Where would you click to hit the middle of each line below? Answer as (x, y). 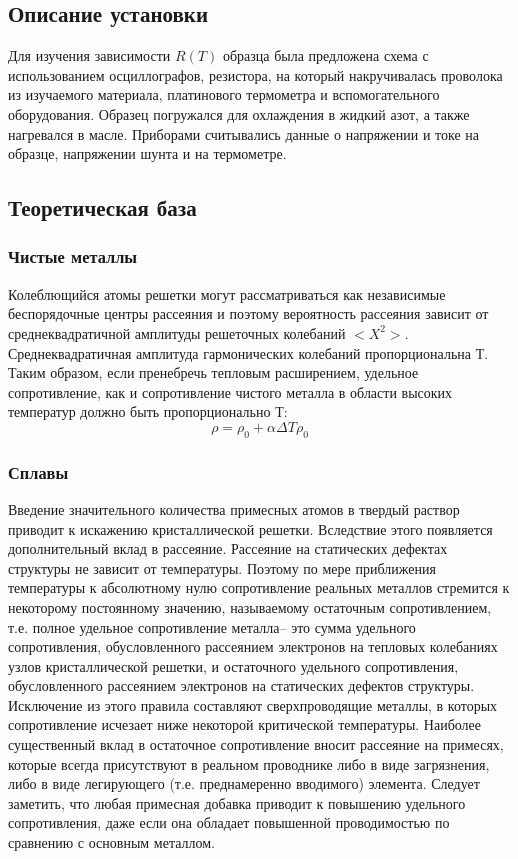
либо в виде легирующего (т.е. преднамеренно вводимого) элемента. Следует (244, 783)
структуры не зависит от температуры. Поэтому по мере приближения (222, 567)
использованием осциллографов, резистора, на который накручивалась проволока (255, 74)
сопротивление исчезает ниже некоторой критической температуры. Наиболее (245, 724)
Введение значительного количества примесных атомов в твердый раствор (234, 508)
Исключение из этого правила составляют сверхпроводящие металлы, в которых (253, 704)
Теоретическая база (102, 207)
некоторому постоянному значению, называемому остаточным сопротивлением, (250, 606)
